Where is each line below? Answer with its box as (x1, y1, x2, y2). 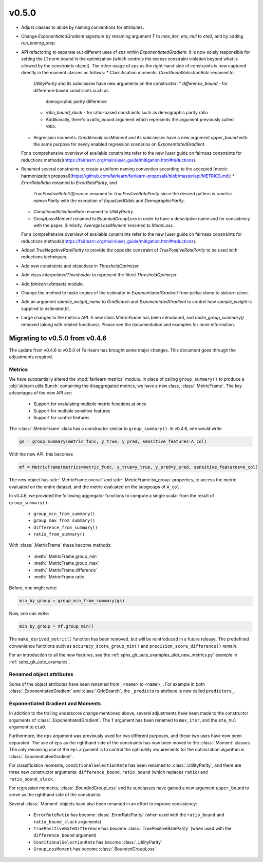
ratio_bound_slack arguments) (33, 819, 102, 824)
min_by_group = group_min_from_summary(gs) (19, 598, 125, 604)
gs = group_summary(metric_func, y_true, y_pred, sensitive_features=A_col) (19, 439, 207, 444)
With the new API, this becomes (9, 452, 73, 457)
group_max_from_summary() (33, 518, 95, 523)
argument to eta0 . (9, 724, 46, 730)
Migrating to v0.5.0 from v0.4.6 (9, 334, 107, 343)
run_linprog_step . (21, 40, 56, 46)
